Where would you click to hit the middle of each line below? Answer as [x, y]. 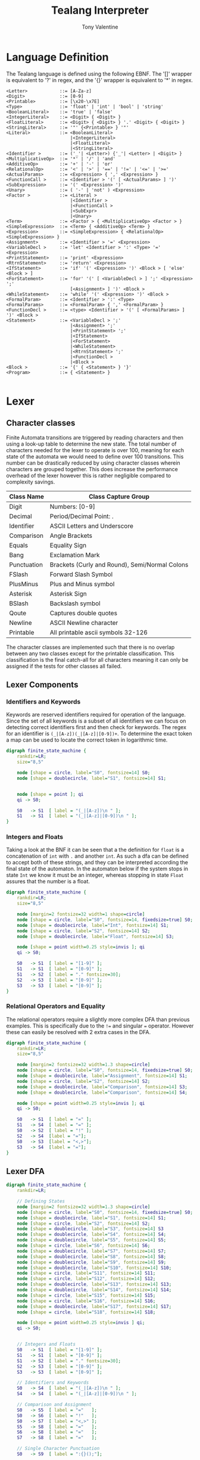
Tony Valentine [100, 27]
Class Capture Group [119, 496]
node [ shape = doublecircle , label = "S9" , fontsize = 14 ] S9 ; [92, 1262]
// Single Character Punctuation [58, 1449]
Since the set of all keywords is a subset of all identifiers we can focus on [96, 721]
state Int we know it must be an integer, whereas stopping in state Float [95, 875]
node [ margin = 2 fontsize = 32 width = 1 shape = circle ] [81, 914]
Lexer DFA [26, 1171]
